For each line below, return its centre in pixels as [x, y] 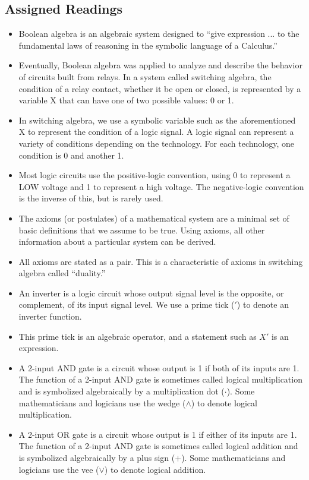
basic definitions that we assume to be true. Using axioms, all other [142, 230]
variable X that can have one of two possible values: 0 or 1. [126, 100]
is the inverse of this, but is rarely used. [91, 198]
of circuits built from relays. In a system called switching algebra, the [145, 76]
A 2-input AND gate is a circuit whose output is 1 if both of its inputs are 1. [159, 367]
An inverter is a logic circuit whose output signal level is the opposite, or [151, 293]
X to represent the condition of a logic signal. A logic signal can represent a [156, 132]
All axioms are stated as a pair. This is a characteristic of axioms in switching [161, 261]
